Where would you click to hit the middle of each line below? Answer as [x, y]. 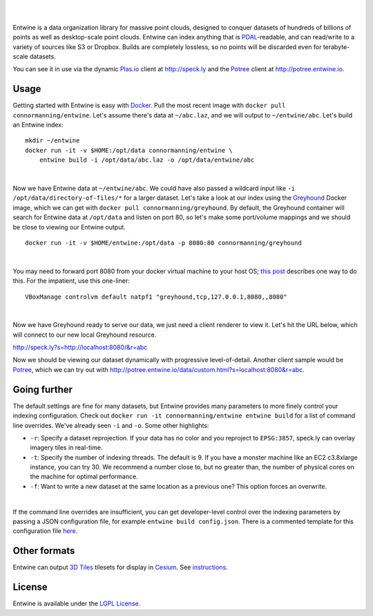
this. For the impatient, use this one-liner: [71, 281]
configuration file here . [45, 531]
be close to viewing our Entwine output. [69, 227]
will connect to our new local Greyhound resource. [85, 335]
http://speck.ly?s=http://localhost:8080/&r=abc [80, 347]
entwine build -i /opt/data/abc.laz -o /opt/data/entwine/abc [147, 160]
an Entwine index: [38, 125]
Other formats [44, 551]
